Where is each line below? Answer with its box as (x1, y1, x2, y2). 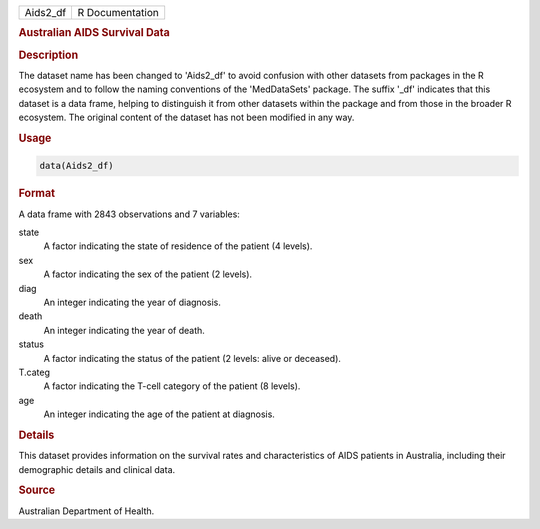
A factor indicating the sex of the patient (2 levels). (43, 268, 253, 280)
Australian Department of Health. (18, 505, 155, 517)
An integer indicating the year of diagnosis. (43, 296, 222, 308)
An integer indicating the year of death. (43, 324, 205, 336)
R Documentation (77, 6, 160, 19)
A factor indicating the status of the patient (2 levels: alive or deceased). (43, 352, 342, 364)
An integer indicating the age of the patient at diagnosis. (43, 408, 275, 420)
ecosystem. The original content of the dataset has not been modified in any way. (18, 111, 355, 124)
